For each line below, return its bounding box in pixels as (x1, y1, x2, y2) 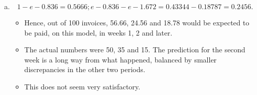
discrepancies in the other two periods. (24, 64, 145, 75)
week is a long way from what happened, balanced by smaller (24, 54, 217, 65)
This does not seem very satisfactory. (24, 81, 140, 91)
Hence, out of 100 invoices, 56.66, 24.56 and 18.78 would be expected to (24, 17, 249, 27)
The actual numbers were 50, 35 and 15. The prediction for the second (24, 44, 246, 55)
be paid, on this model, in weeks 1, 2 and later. (24, 27, 173, 38)
